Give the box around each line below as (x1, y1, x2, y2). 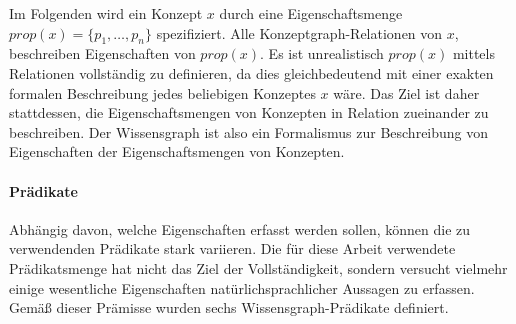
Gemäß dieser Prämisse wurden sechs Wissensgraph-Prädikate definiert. (9, 297, 449, 318)
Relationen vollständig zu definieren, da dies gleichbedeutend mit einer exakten (9, 62, 494, 83)
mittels (452, 43, 495, 64)
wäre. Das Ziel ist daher (333, 82, 480, 103)
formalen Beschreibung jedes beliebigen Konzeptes (9, 82, 316, 103)
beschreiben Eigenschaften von (9, 43, 196, 64)
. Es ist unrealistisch (260, 43, 384, 64)
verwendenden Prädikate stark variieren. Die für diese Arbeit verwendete (9, 238, 456, 259)
